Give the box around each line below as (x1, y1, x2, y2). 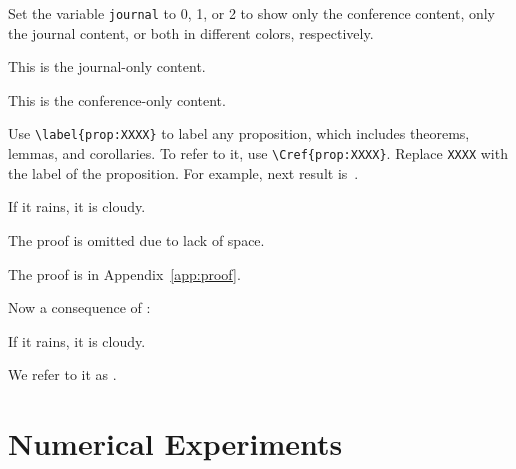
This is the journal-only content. (8, 56, 206, 77)
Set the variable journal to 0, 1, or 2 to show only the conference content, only (8, 3, 496, 23)
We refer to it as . (8, 364, 117, 385)
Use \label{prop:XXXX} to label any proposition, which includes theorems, (8, 123, 470, 144)
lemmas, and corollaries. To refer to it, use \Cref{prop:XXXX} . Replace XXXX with (8, 143, 508, 164)
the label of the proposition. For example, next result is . (8, 162, 359, 183)
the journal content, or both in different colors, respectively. (8, 22, 374, 43)
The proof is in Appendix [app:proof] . (8, 263, 241, 284)
